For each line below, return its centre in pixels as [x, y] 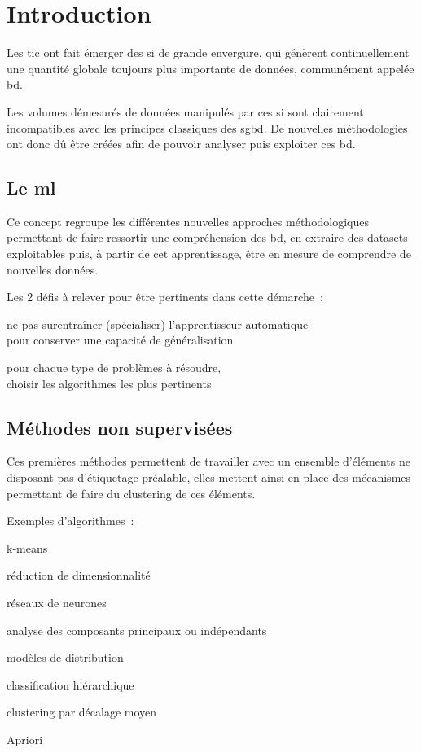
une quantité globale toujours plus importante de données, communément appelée [210, 68]
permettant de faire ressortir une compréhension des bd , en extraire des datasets [207, 237]
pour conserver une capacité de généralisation [120, 340]
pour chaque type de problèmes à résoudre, [114, 368]
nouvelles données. [53, 269]
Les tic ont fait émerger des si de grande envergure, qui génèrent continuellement [208, 53]
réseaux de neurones [57, 602]
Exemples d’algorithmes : [70, 521]
